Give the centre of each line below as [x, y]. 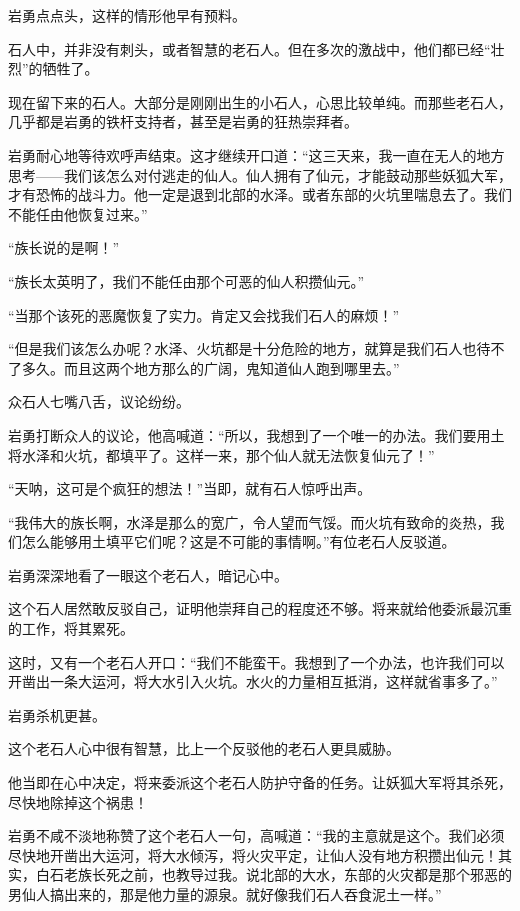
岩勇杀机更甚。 [57, 714]
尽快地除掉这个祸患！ [78, 801]
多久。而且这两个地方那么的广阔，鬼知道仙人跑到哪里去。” [210, 367]
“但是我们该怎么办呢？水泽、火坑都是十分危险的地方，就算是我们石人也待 [249, 348]
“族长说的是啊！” [64, 247]
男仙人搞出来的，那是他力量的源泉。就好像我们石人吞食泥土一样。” [225, 894]
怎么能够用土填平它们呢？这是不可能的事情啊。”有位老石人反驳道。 [238, 541]
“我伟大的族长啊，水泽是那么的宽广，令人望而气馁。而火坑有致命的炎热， [249, 521]
